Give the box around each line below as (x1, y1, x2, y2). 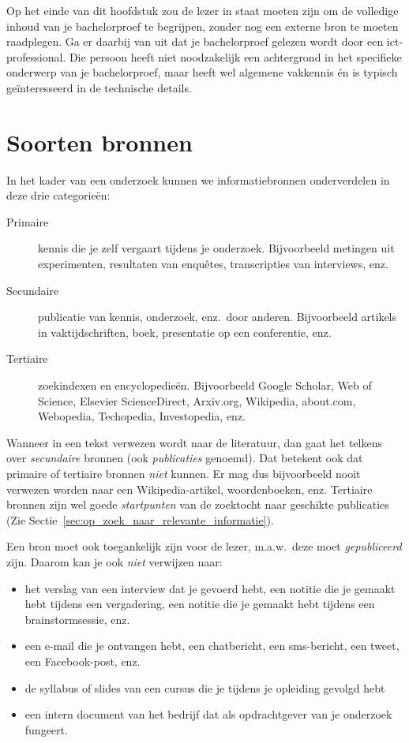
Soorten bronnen (6, 125, 193, 158)
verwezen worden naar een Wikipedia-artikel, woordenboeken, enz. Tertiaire (6, 480, 373, 497)
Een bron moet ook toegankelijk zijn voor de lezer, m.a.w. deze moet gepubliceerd (6, 538, 402, 554)
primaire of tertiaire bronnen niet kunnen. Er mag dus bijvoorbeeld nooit (6, 465, 361, 481)
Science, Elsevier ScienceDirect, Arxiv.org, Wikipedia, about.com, (38, 392, 356, 409)
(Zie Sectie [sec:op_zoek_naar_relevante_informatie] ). (6, 511, 274, 528)
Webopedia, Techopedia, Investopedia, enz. (38, 408, 246, 424)
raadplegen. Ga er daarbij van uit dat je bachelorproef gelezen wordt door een (6, 33, 384, 50)
